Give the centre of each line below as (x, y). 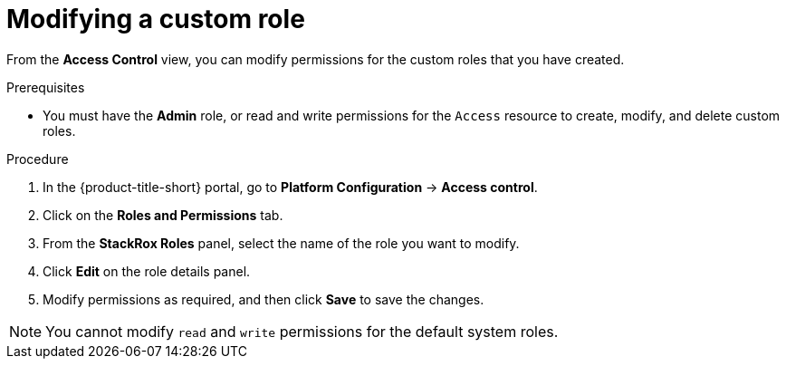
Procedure (38, 159)
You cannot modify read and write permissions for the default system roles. (302, 331)
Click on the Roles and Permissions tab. (163, 215)
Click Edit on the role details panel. (147, 271)
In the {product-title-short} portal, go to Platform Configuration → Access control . (290, 187)
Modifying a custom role (156, 19)
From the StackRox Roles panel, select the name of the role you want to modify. (281, 243)
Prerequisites (46, 87)
